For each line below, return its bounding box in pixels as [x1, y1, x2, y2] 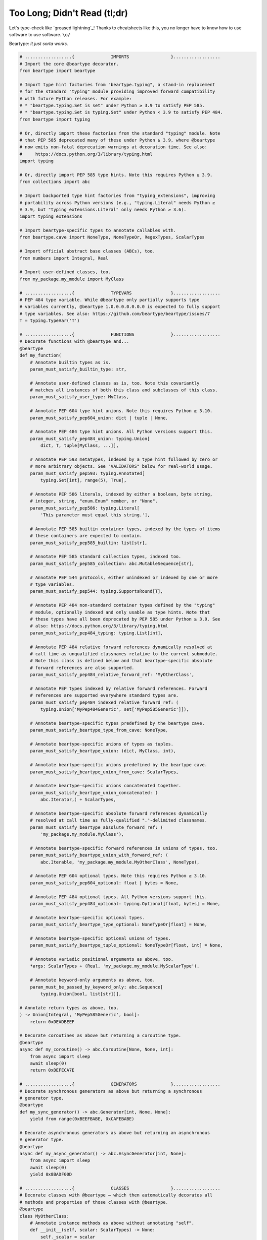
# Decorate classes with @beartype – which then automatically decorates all [19, 1192, 213, 1198]
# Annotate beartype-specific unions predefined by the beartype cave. [30, 762, 208, 768]
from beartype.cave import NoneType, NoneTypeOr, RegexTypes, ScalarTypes [19, 235, 205, 240]
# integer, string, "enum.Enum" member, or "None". [30, 498, 158, 504]
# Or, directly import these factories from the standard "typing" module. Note [19, 130, 221, 136]
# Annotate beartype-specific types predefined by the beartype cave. [30, 720, 205, 726]
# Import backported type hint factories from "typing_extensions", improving [19, 193, 215, 198]
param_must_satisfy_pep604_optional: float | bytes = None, [30, 880, 179, 885]
